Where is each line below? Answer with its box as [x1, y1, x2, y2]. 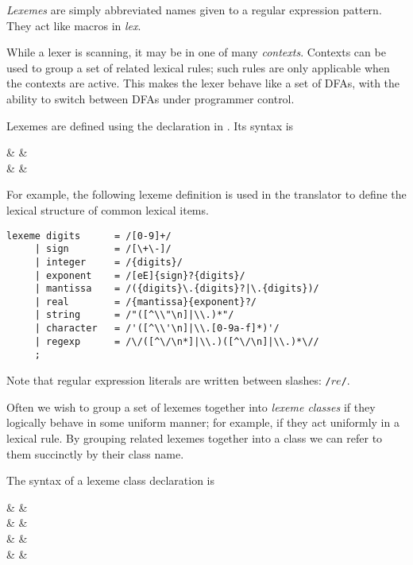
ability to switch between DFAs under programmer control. [6, 90, 295, 106]
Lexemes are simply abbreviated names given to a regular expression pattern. [6, 2, 382, 17]
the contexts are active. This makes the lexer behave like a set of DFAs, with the [6, 75, 400, 91]
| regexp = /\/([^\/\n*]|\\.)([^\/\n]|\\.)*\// [34, 335, 319, 347]
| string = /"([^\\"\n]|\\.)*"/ [34, 309, 234, 321]
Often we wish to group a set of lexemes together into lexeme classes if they [6, 398, 376, 415]
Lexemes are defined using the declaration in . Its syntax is [6, 117, 294, 134]
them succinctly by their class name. [6, 445, 184, 462]
